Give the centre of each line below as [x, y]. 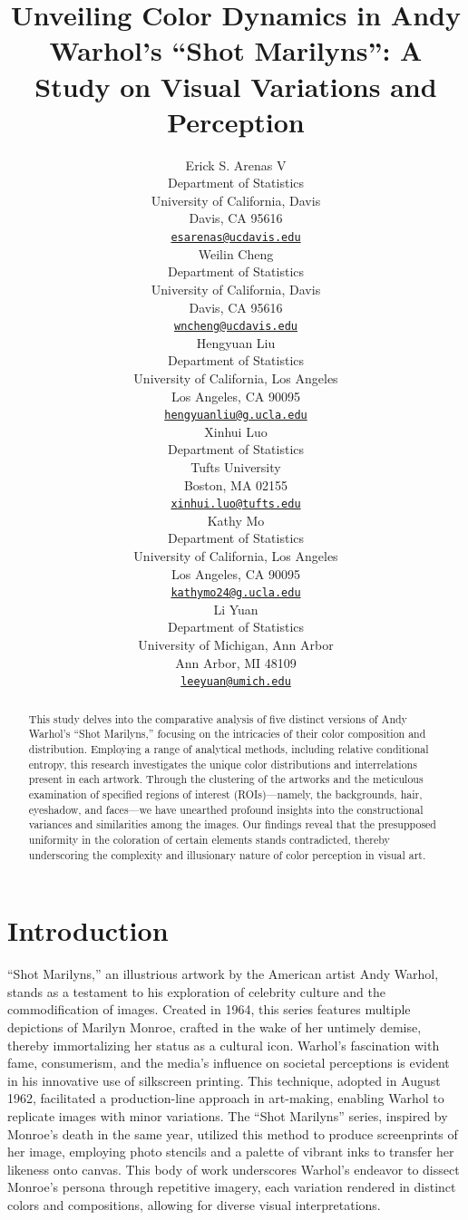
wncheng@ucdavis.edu [236, 327]
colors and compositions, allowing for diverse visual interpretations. [194, 1204]
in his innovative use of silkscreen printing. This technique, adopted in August [224, 1080]
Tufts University [236, 466]
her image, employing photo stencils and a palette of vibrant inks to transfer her [231, 1152]
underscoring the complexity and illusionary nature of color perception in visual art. [227, 854]
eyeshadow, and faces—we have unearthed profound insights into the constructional [226, 809]
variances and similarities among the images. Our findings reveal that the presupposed [232, 824]
